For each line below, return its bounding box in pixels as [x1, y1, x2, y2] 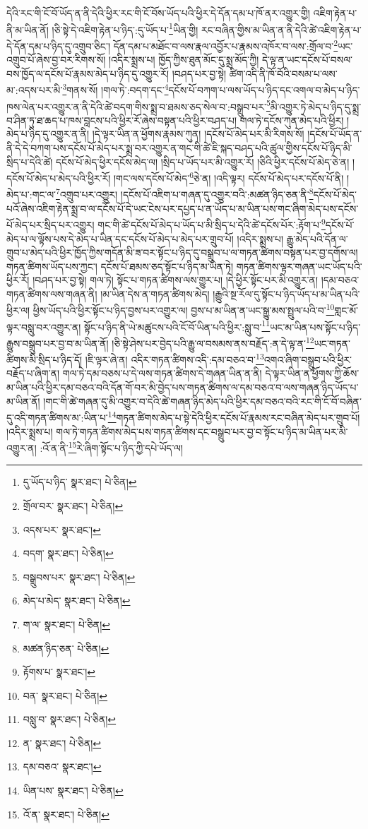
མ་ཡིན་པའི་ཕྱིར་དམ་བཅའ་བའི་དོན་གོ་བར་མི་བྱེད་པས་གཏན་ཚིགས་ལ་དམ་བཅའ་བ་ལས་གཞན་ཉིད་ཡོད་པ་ [6, 380, 359, 395]
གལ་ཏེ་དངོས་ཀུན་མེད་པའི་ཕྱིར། [239, 112, 344, 127]
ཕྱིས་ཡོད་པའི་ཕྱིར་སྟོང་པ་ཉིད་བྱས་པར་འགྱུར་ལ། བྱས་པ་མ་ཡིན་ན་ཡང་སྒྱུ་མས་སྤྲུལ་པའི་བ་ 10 [32, 301, 335, 318]
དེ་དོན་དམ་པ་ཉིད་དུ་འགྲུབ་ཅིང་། [6, 38, 110, 53]
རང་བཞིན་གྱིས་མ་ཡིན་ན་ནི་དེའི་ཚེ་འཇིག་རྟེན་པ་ [201, 22, 362, 37]
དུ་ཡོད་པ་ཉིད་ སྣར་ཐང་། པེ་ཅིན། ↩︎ [23, 475, 137, 489]
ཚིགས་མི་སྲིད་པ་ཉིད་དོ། [6, 352, 83, 366]
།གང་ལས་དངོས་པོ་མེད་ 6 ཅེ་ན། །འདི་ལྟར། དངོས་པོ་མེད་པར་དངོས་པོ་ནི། [114, 169, 344, 185]
